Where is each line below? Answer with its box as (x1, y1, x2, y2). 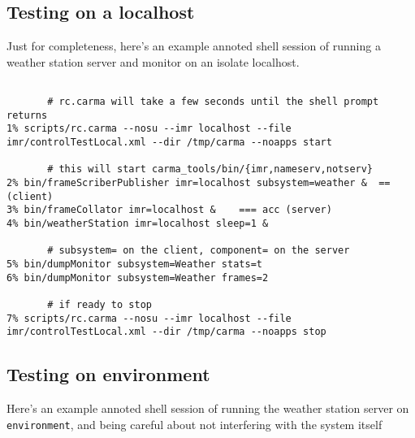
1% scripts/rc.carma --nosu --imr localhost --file (6, 123, 292, 135)
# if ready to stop (47, 298, 152, 310)
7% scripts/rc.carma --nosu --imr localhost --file (6, 312, 292, 324)
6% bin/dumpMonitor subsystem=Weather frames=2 (6, 271, 269, 284)
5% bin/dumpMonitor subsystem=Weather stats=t (6, 258, 262, 270)
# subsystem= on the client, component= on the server (47, 245, 350, 257)
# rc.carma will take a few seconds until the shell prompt (47, 96, 379, 108)
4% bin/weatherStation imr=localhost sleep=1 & (6, 217, 269, 229)
